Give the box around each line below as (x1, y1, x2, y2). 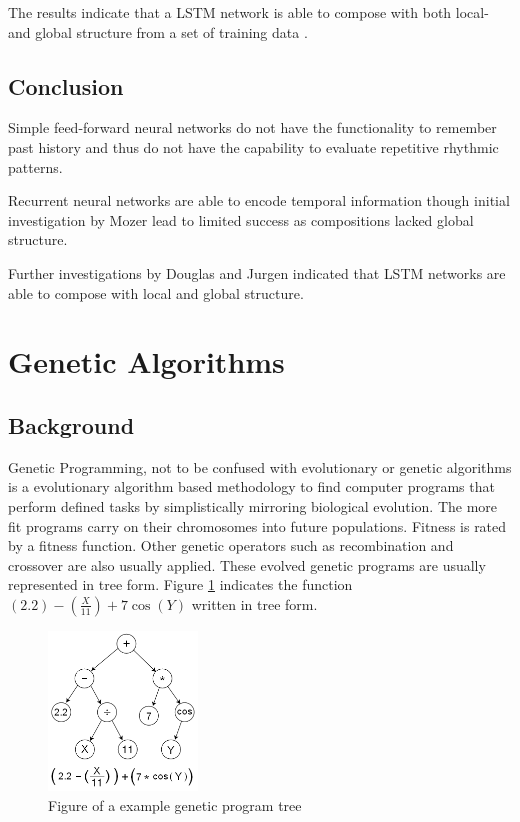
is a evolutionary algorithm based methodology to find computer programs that (8, 476, 495, 497)
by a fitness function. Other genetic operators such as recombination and (8, 535, 454, 556)
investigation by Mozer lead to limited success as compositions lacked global (8, 209, 474, 230)
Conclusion (8, 70, 124, 101)
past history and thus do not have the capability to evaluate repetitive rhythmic (8, 136, 499, 157)
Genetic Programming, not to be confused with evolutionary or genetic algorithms (8, 456, 512, 477)
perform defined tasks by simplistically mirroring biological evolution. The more (8, 495, 498, 516)
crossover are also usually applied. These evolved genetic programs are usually (8, 554, 486, 575)
